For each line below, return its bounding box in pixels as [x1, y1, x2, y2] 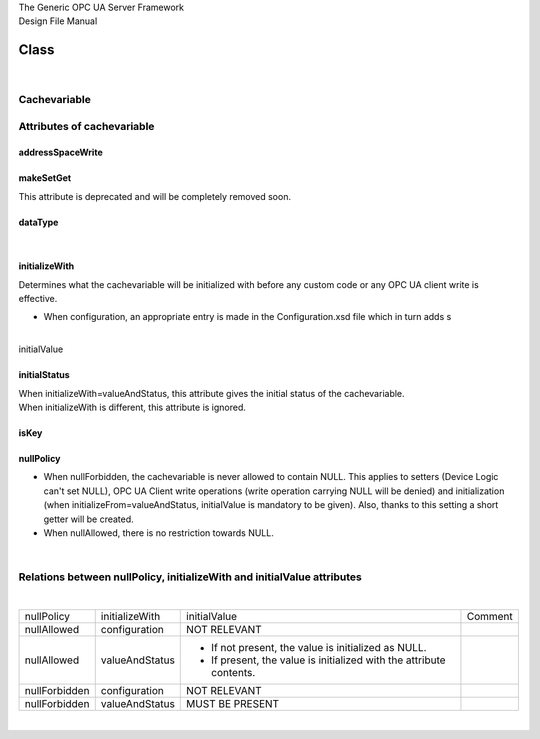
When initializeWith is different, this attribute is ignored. [18, 401, 247, 413]
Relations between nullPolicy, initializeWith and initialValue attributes [18, 570, 362, 584]
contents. [211, 665, 256, 679]
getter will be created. [43, 513, 134, 525]
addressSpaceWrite [18, 146, 104, 159]
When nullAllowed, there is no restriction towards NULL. [43, 526, 274, 539]
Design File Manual [18, 15, 98, 27]
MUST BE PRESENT [186, 696, 280, 710]
